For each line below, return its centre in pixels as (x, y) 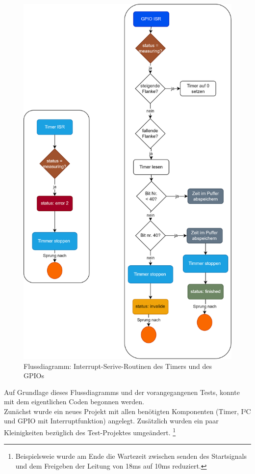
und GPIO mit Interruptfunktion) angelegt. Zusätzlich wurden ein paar (111, 421)
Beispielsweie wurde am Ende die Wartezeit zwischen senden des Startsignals (131, 456)
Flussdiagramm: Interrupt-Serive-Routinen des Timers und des (118, 366)
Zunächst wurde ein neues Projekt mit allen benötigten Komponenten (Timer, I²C (127, 411)
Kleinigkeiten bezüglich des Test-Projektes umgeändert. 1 (90, 432)
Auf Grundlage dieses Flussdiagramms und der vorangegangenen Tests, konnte (122, 392)
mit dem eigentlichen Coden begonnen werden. (74, 402)
